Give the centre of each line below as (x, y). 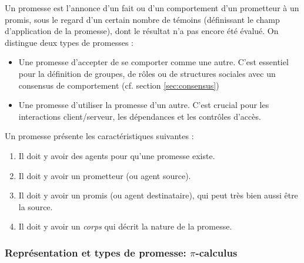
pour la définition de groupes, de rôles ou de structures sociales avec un (147, 73)
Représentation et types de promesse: (96, 252)
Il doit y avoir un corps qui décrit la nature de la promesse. (125, 226)
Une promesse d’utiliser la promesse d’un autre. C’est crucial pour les (144, 105)
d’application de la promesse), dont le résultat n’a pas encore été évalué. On (142, 31)
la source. (36, 206)
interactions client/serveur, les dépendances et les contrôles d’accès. (140, 116)
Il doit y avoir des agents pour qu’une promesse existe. (117, 155)
